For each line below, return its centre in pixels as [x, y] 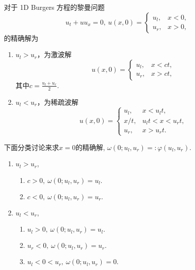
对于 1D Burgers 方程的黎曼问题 [55, 7]
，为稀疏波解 [58, 102]
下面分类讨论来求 [31, 147]
